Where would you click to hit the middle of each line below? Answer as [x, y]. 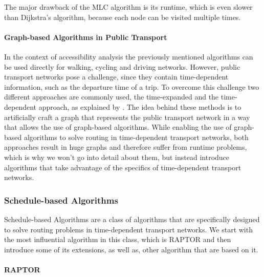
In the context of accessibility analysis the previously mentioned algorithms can [129, 56]
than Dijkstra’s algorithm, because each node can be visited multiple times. [123, 17]
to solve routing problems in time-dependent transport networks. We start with [128, 229]
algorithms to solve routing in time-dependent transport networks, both [136, 137]
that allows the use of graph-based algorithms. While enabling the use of [118, 127]
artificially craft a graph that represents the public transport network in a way [127, 117]
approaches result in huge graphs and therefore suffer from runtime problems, [126, 147]
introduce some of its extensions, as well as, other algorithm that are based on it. [131, 249]
